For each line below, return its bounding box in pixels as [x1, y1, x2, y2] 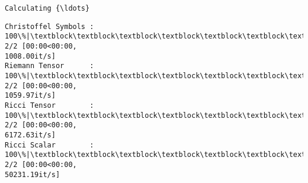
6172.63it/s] [5, 130, 56, 139]
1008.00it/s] [5, 52, 56, 60]
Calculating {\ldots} [5, 4, 90, 12]
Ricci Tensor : [5, 101, 94, 110]
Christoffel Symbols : [5, 22, 94, 31]
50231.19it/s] [5, 170, 60, 179]
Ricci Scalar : [5, 140, 94, 149]
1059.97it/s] [5, 91, 56, 100]
